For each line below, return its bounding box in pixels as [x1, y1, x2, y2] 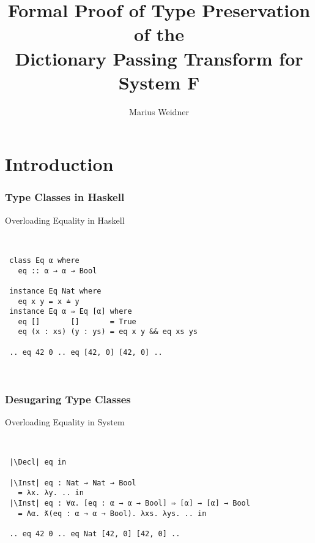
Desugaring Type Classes [5, 391, 131, 406]
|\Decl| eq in [9, 458, 67, 467]
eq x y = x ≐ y [18, 297, 80, 306]
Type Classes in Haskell [5, 189, 125, 205]
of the [134, 21, 184, 47]
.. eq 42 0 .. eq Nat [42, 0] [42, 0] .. [9, 530, 180, 539]
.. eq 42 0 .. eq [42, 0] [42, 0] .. [9, 347, 163, 357]
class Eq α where [9, 256, 80, 265]
